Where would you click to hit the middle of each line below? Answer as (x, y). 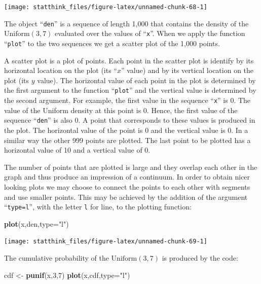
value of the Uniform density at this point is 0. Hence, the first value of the (121, 110)
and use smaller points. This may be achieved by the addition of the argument (126, 197)
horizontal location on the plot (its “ (61, 70)
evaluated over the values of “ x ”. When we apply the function (150, 33)
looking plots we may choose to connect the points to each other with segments (127, 186)
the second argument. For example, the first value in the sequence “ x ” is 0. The (127, 100)
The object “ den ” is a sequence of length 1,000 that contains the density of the (126, 23)
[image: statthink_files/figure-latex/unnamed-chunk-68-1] (106, 7)
